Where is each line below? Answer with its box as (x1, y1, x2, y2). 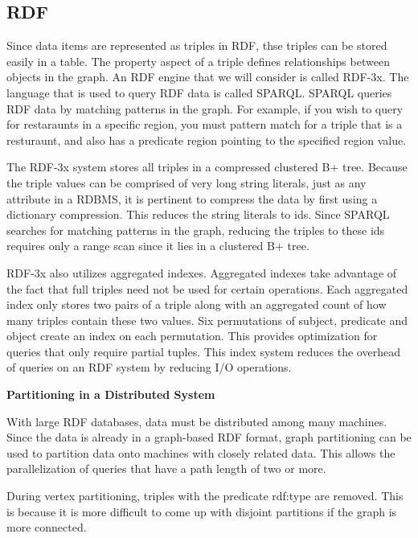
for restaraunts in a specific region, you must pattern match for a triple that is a (6, 116, 403, 133)
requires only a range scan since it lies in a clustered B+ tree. (6, 237, 309, 254)
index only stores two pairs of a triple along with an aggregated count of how (6, 296, 387, 313)
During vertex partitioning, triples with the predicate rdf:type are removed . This (6, 487, 404, 504)
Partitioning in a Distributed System (6, 386, 215, 403)
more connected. (6, 519, 87, 536)
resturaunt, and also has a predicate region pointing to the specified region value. (6, 131, 407, 148)
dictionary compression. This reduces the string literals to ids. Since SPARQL (6, 206, 390, 223)
